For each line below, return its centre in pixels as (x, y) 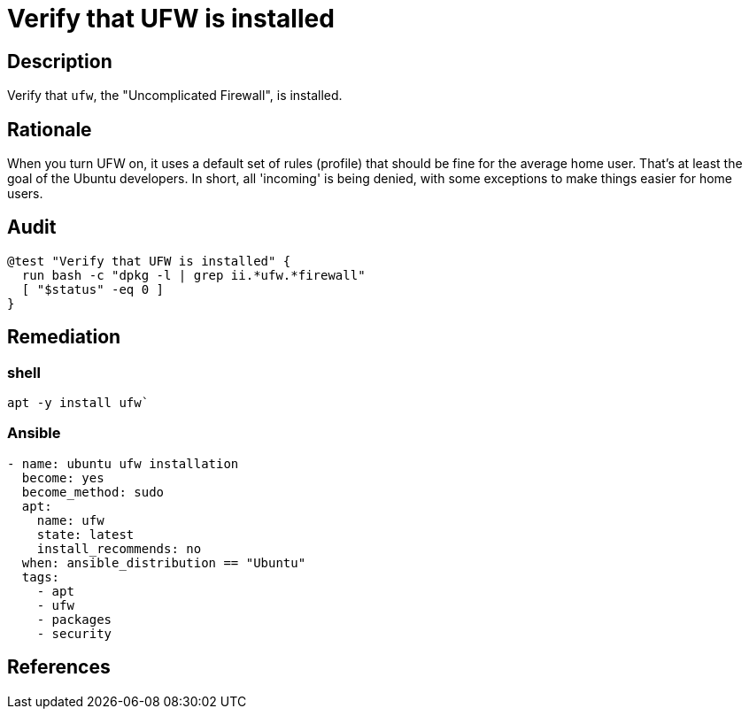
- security (74, 633)
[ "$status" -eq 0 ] (93, 289)
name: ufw (70, 520)
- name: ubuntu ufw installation (123, 463)
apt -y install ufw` (78, 403)
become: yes (63, 477)
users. (25, 194)
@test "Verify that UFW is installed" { (149, 261)
